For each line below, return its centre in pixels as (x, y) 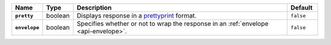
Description (94, 8)
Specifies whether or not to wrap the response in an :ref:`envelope (173, 23)
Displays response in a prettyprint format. (137, 16)
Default (301, 8)
